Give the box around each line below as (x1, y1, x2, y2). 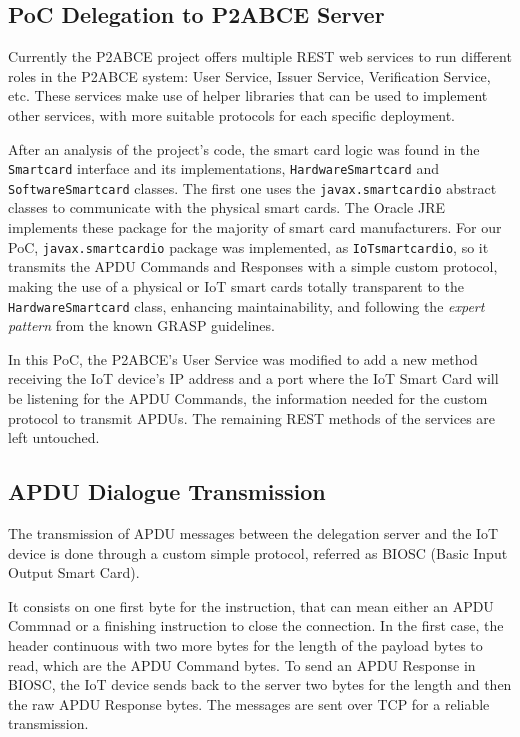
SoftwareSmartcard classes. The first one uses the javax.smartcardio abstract (8, 177, 497, 198)
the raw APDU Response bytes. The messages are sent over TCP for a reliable (8, 693, 490, 714)
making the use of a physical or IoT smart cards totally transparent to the (8, 275, 464, 296)
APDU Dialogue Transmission (8, 476, 326, 507)
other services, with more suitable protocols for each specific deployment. (8, 104, 455, 125)
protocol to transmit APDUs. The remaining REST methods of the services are (8, 407, 496, 428)
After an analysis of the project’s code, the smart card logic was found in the (8, 138, 480, 159)
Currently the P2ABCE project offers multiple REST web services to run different (8, 46, 512, 67)
